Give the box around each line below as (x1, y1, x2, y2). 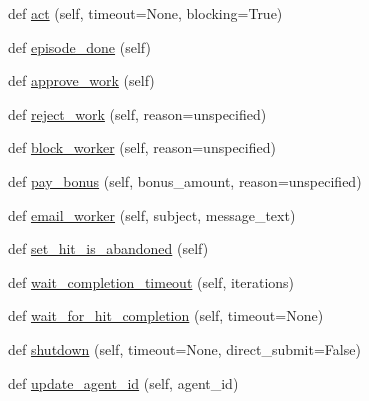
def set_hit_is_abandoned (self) (8, 238, 209, 259)
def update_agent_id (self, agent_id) (8, 372, 239, 393)
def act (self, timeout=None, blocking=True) (8, 3, 283, 23)
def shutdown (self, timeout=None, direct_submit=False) (8, 338, 361, 359)
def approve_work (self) (8, 70, 155, 91)
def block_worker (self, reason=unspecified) (8, 137, 276, 158)
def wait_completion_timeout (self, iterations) (8, 271, 295, 292)
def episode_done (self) (8, 36, 151, 57)
